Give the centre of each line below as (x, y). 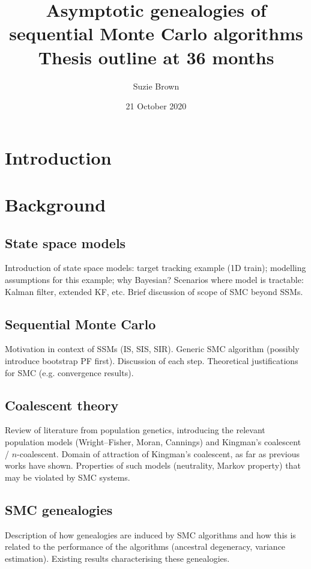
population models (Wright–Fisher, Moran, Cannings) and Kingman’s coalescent (153, 442)
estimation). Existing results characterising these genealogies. (117, 558)
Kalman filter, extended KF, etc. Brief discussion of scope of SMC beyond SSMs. (154, 291)
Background (56, 205)
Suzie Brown (156, 86)
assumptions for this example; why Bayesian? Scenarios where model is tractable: (154, 280)
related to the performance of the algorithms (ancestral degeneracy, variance (145, 546)
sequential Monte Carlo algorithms (156, 33)
